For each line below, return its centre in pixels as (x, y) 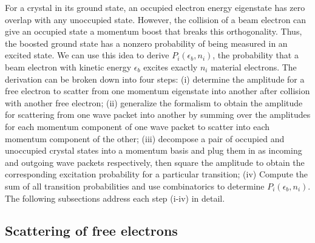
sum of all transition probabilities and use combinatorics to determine (135, 186)
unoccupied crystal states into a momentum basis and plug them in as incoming (154, 150)
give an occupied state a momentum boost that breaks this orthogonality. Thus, (154, 31)
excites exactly (171, 67)
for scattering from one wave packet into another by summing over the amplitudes (158, 115)
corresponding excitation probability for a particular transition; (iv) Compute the (157, 174)
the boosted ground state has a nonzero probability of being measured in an (146, 43)
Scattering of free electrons (91, 231)
